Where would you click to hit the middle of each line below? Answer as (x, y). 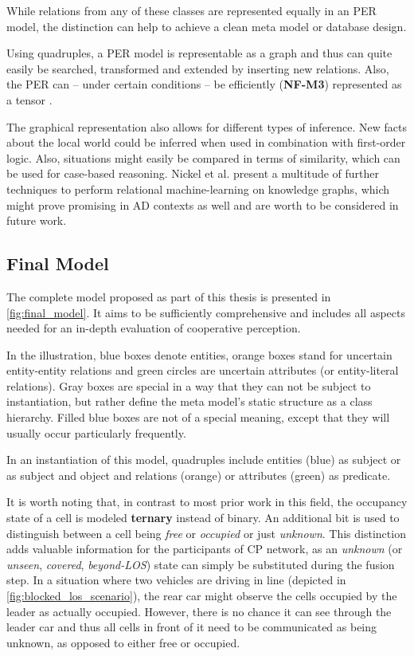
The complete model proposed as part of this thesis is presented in (169, 296)
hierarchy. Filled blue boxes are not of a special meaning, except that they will (198, 417)
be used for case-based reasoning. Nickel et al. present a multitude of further (193, 173)
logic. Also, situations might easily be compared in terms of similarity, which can (203, 157)
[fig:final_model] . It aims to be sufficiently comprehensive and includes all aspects (206, 312)
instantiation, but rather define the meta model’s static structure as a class (189, 401)
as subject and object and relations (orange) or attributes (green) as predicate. (199, 475)
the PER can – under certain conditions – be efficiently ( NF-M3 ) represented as (204, 84)
